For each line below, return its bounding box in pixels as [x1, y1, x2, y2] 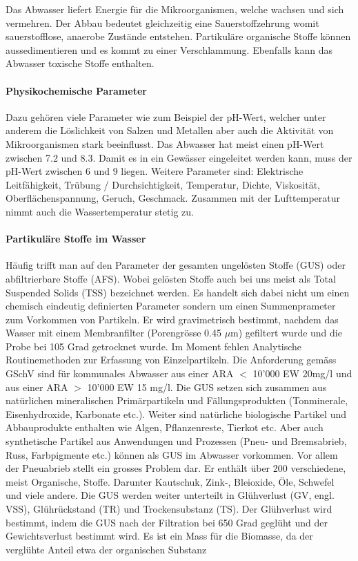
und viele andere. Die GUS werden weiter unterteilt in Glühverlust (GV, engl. [6, 488, 335, 502]
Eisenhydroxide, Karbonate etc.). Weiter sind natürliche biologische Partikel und [6, 406, 346, 421]
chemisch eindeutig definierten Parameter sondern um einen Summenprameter [6, 298, 336, 313]
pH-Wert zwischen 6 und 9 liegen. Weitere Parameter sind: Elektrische [6, 164, 304, 178]
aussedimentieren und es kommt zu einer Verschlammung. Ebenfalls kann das [6, 42, 333, 57]
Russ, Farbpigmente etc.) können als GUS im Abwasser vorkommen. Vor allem [6, 447, 338, 462]
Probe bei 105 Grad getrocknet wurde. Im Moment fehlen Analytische [6, 339, 302, 353]
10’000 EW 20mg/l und [252, 366, 352, 381]
